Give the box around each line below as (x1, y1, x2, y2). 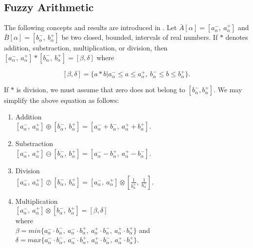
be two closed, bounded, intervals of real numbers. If (61, 32, 218, 42)
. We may (214, 84, 242, 95)
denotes (225, 32, 248, 42)
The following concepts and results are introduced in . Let (4, 22, 177, 33)
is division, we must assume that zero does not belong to (16, 84, 185, 95)
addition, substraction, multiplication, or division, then (4, 43, 168, 53)
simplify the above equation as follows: (4, 95, 119, 105)
